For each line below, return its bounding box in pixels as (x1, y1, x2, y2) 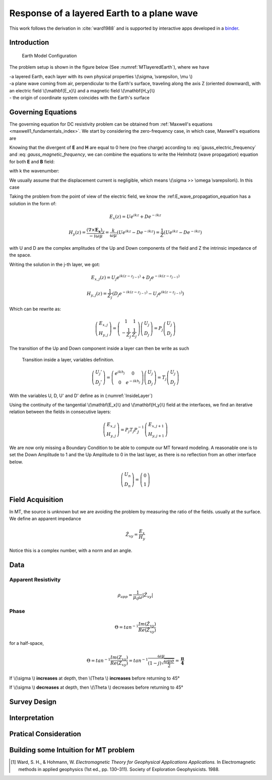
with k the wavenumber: (9, 168, 59, 174)
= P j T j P (120, 427, 138, 434)
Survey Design (9, 698, 57, 706)
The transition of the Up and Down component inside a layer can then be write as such (9, 345, 189, 351)
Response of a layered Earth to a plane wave (9, 8, 198, 19)
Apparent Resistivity (9, 576, 61, 583)
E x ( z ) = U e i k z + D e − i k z (109, 213, 162, 220)
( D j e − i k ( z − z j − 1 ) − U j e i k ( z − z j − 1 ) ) (112, 290, 184, 298)
